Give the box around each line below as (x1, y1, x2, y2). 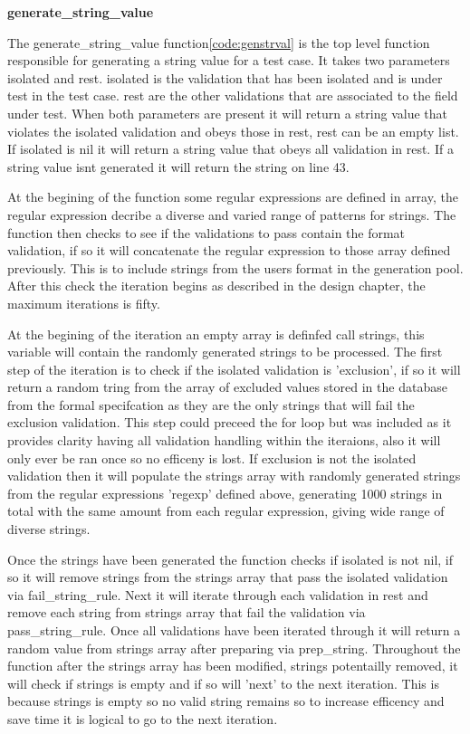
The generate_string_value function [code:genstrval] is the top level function (7, 33, 430, 52)
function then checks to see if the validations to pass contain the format (7, 223, 406, 242)
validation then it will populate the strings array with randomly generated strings (7, 466, 461, 485)
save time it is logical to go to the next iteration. (7, 709, 278, 728)
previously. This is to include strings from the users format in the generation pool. (7, 258, 464, 277)
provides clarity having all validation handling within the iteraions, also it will (7, 431, 441, 450)
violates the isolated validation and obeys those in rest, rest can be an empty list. (7, 121, 459, 140)
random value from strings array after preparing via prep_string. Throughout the (7, 638, 461, 657)
